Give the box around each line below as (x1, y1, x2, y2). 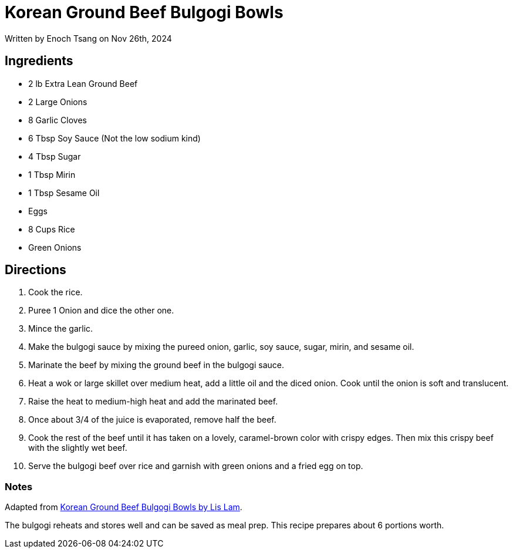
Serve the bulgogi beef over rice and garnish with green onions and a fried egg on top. (28, 461, 363, 471)
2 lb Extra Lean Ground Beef (28, 78, 138, 89)
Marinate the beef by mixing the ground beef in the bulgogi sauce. (28, 360, 285, 370)
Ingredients (5, 53, 73, 69)
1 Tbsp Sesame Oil (28, 187, 100, 198)
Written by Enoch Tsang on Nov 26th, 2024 (5, 33, 172, 43)
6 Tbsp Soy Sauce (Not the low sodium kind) (28, 133, 201, 143)
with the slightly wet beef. (28, 443, 127, 453)
